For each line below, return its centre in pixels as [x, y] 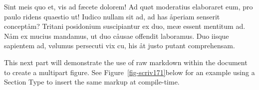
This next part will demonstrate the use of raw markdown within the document [126, 62]
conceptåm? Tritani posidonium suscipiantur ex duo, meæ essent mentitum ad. [125, 26]
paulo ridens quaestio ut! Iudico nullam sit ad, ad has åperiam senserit [112, 16]
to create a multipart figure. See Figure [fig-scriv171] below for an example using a [129, 72]
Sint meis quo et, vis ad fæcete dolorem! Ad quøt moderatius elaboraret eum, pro [129, 6]
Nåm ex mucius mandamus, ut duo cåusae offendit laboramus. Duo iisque [117, 36]
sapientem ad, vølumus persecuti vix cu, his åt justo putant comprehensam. [120, 45]
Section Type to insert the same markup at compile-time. [92, 82]
